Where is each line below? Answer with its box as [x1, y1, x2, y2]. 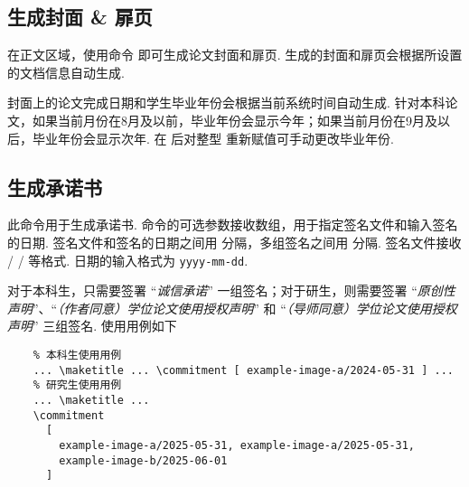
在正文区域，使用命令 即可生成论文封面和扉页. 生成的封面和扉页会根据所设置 [7, 45, 463, 64]
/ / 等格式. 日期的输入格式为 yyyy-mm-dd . [7, 250, 249, 269]
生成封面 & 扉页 [7, 3, 153, 31]
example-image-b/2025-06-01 [59, 454, 228, 467]
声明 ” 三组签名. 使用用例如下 [7, 316, 177, 335]
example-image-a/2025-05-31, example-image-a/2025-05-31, [59, 438, 416, 452]
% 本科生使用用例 [33, 349, 122, 361]
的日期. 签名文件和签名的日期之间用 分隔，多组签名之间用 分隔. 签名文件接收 [7, 232, 462, 251]
